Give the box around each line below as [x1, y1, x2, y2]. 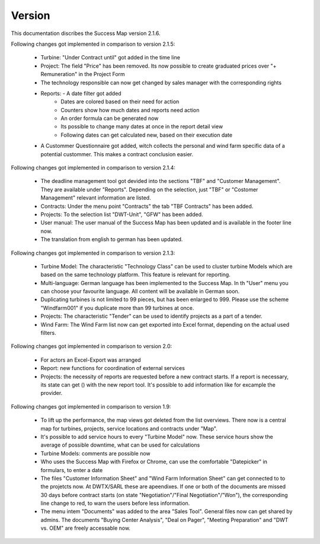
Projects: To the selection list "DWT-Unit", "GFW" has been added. [40, 211, 204, 218]
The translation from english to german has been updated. [40, 236, 183, 243]
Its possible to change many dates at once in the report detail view [60, 123, 223, 130]
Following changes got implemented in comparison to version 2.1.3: [11, 249, 175, 257]
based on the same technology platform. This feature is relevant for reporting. [40, 271, 231, 279]
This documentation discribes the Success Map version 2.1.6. [11, 30, 161, 37]
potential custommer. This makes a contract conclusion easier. [40, 150, 194, 157]
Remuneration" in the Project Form [40, 71, 126, 78]
